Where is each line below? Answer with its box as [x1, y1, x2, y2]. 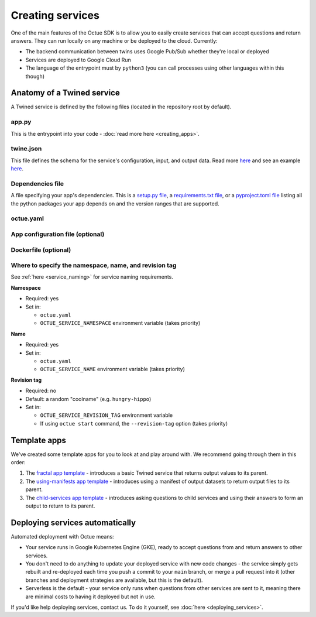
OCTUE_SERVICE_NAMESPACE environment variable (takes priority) [40, 320, 201, 327]
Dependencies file [11, 179, 64, 187]
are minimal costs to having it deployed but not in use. [25, 593, 156, 600]
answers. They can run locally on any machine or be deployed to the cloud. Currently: [11, 37, 218, 44]
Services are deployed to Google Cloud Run [25, 56, 131, 63]
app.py [11, 118, 32, 126]
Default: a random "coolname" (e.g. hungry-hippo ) [25, 395, 152, 402]
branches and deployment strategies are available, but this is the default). [25, 577, 203, 584]
